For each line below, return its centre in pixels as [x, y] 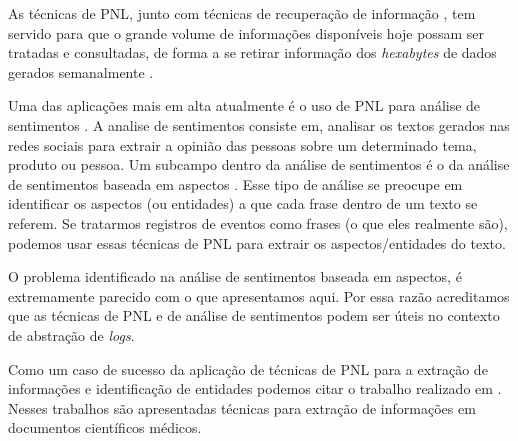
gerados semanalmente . [81, 71]
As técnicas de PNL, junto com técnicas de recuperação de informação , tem [242, 13]
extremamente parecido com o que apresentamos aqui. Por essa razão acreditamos [259, 295]
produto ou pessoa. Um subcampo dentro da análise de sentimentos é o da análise [259, 164]
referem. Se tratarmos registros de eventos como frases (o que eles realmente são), [258, 222]
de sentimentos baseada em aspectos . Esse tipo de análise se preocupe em [235, 183]
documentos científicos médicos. [105, 427]
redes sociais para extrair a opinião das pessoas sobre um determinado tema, [242, 144]
